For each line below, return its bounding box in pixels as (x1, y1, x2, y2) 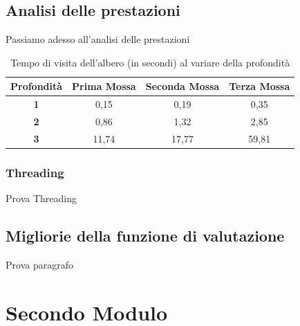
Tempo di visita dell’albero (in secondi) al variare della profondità (10, 55, 290, 69)
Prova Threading (6, 191, 77, 206)
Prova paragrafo (6, 257, 73, 272)
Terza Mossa (229, 79, 290, 93)
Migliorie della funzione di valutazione (6, 225, 285, 246)
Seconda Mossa (145, 79, 220, 93)
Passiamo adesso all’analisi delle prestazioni (6, 32, 190, 46)
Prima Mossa (72, 79, 136, 93)
